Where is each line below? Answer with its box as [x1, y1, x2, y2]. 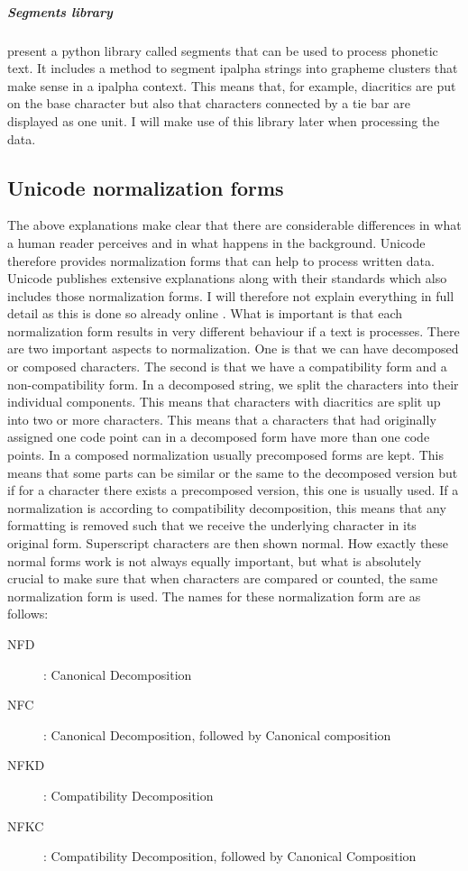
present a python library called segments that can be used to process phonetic [7, 41, 438, 60]
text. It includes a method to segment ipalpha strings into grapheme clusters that [7, 59, 458, 78]
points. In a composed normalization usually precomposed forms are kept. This [7, 445, 445, 464]
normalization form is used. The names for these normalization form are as [7, 586, 421, 605]
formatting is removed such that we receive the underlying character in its [7, 516, 417, 535]
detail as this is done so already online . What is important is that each [7, 304, 403, 323]
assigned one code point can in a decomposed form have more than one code [7, 427, 430, 446]
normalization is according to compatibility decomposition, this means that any [7, 498, 446, 517]
